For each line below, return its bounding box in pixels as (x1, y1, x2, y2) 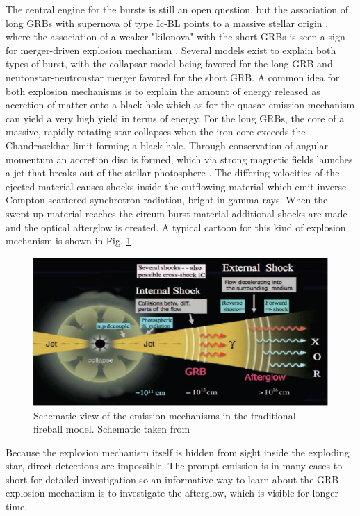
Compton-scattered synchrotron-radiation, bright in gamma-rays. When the (6, 192, 328, 207)
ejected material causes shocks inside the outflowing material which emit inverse (6, 178, 347, 193)
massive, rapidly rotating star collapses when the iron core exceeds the (6, 124, 306, 139)
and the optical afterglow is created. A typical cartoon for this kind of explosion (6, 219, 346, 234)
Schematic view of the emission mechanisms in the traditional (33, 408, 296, 422)
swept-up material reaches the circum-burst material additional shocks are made (6, 206, 347, 220)
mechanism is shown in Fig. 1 (6, 233, 131, 248)
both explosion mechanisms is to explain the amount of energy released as (6, 83, 320, 98)
